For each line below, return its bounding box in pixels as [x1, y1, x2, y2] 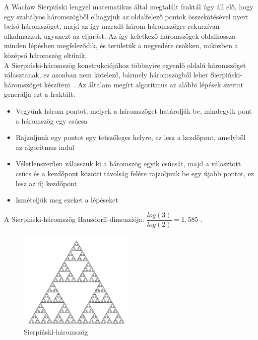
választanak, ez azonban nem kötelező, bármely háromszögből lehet [4, 69, 208, 80]
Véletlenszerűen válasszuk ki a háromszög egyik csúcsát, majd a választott [15, 158, 241, 169]
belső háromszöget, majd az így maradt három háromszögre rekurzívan [4, 21, 220, 31]
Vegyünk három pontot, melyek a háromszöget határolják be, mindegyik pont [15, 105, 252, 116]
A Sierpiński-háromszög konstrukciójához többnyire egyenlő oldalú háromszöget [4, 60, 246, 70]
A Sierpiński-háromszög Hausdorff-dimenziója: [4, 214, 144, 224]
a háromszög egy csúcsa [15, 115, 88, 126]
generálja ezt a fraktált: [4, 89, 75, 99]
